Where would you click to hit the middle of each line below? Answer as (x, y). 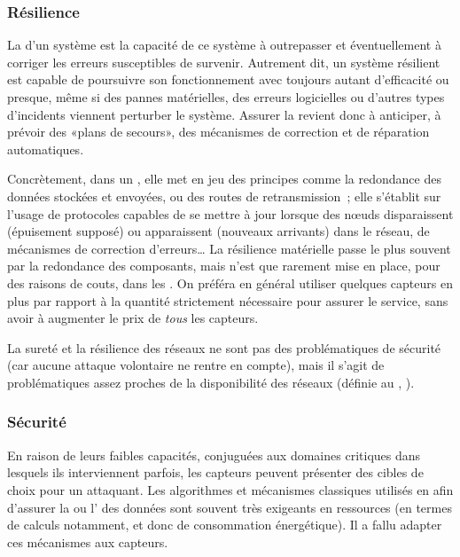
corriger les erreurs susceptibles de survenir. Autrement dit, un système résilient (224, 62)
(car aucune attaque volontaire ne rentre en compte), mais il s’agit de (196, 365)
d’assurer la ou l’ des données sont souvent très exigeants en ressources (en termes (230, 507)
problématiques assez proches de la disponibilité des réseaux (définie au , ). (211, 382)
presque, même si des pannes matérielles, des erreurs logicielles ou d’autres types (226, 97)
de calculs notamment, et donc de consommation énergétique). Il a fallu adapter (225, 525)
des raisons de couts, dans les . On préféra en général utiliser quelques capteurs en (230, 282)
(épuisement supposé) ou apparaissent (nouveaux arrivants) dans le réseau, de (218, 231)
